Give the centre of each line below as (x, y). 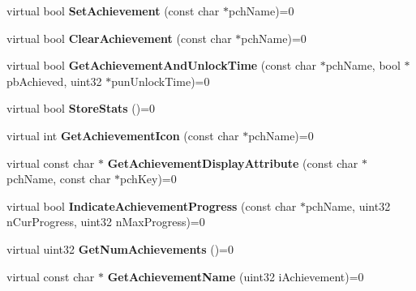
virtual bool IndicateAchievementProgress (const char (152, 205)
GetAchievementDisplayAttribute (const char (233, 163)
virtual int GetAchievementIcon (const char (123, 135)
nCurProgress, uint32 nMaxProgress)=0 (106, 222)
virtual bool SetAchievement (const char (113, 11)
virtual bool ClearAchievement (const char (119, 38)
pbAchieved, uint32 (54, 81)
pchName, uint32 (348, 205)
